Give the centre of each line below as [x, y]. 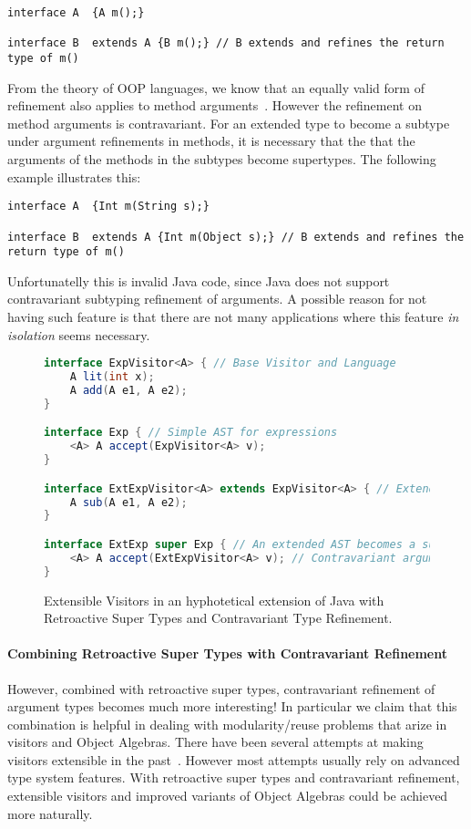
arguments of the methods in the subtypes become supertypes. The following [222, 159]
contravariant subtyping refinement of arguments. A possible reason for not [217, 299]
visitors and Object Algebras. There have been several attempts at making [215, 742]
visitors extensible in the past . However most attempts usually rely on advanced [234, 759]
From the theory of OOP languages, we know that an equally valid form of [216, 87]
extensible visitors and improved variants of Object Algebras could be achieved [228, 796]
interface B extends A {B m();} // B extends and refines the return [226, 43]
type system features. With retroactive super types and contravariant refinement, [234, 777]
